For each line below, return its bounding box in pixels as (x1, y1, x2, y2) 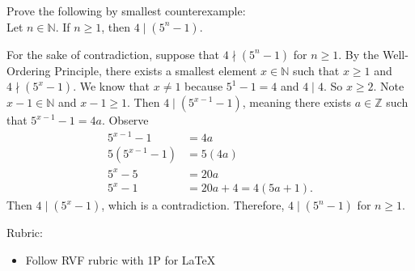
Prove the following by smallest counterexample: (6, 2, 246, 19)
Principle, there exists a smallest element (54, 61, 257, 78)
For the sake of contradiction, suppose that (6, 45, 220, 62)
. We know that (73, 78, 150, 95)
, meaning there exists (242, 94, 352, 111)
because (184, 78, 223, 95)
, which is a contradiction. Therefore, (101, 197, 285, 214)
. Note (373, 78, 404, 95)
